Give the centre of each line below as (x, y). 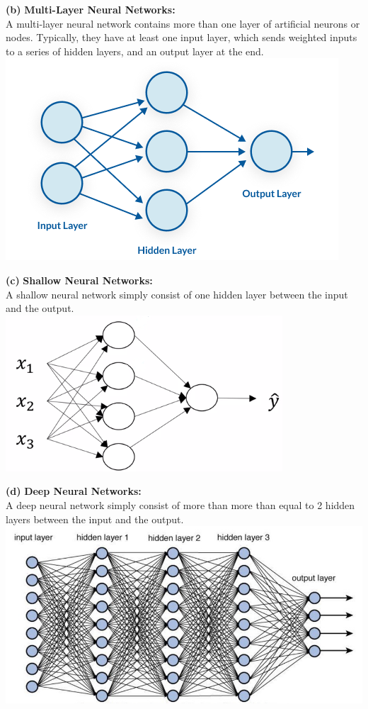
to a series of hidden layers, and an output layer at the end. (135, 51)
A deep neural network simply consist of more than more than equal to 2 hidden (180, 504)
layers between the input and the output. (95, 519)
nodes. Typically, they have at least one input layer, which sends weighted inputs (182, 37)
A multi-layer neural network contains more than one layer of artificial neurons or (183, 23)
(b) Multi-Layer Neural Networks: (91, 9)
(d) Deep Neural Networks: (74, 491)
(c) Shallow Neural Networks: (79, 280)
